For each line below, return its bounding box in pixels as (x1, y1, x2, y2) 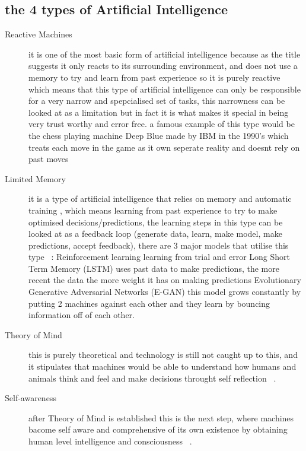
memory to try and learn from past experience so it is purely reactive (28, 71, 280, 83)
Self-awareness (5, 392, 56, 404)
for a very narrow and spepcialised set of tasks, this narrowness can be (28, 94, 285, 107)
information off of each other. (28, 309, 135, 321)
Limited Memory (5, 172, 66, 185)
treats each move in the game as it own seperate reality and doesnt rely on (28, 141, 300, 153)
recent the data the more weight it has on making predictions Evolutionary (28, 274, 301, 286)
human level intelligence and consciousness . (28, 435, 192, 447)
